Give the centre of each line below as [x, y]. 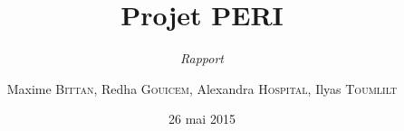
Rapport [202, 58]
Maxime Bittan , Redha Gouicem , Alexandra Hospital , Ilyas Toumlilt [202, 88]
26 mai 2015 [202, 119]
